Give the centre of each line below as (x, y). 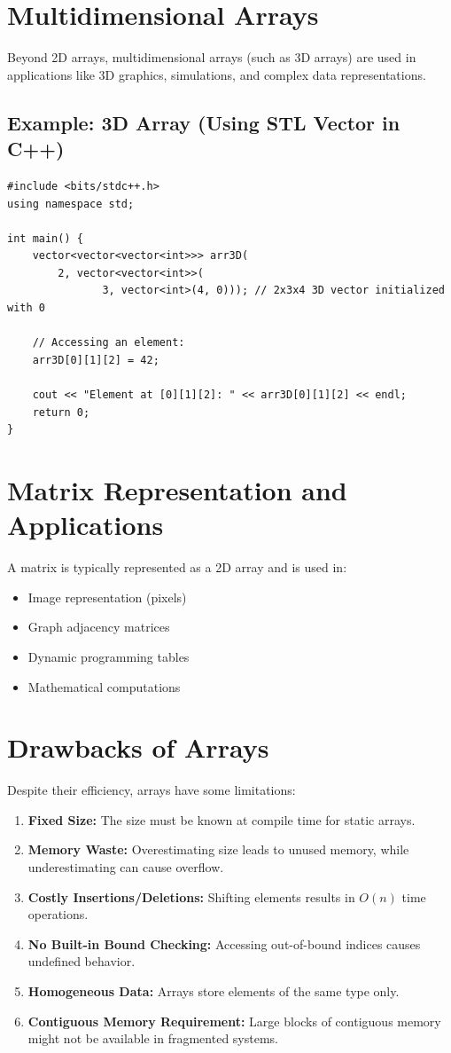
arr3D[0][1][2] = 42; (96, 360)
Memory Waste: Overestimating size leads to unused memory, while (218, 849)
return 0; (61, 412)
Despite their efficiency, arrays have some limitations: (152, 790)
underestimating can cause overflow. (126, 867)
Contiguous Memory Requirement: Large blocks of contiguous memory (234, 1021)
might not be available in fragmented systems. (153, 1038)
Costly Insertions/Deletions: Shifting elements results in (191, 896)
